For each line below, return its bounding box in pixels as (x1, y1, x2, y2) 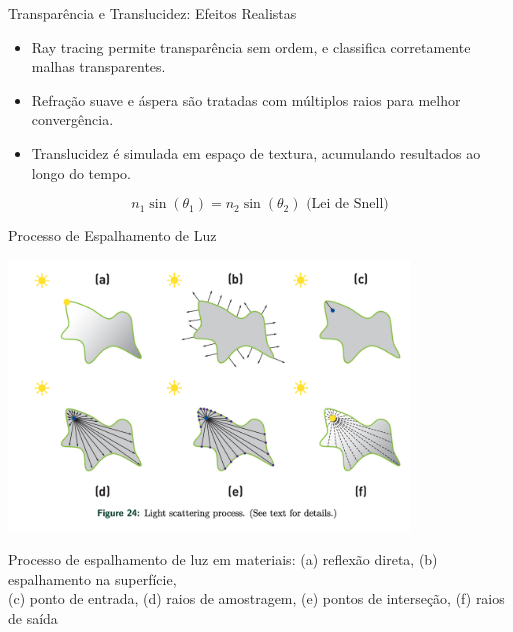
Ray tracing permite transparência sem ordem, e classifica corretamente (31, 36, 471, 57)
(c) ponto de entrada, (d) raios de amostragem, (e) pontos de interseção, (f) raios (8, 588, 505, 609)
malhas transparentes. (31, 56, 166, 77)
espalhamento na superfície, (8, 568, 177, 589)
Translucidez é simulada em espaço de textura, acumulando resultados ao (31, 142, 481, 163)
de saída (8, 607, 58, 628)
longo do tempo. (31, 162, 131, 183)
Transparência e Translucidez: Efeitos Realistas (8, 3, 297, 23)
